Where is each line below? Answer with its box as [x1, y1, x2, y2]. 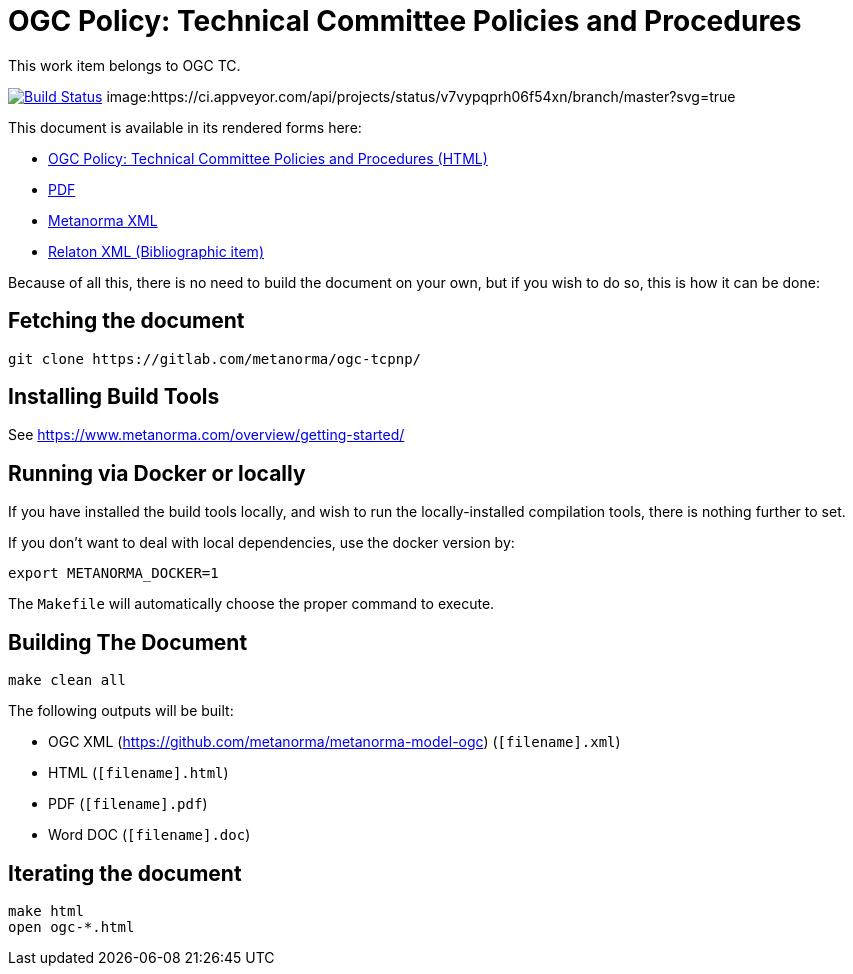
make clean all [8, 672, 127, 689]
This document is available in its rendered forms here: [8, 118, 362, 136]
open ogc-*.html [8, 918, 135, 935]
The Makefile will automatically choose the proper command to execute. [8, 595, 495, 613]
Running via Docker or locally [8, 460, 306, 486]
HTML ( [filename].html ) [48, 764, 229, 782]
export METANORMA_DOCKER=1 [8, 565, 219, 582]
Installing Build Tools [8, 384, 220, 410]
